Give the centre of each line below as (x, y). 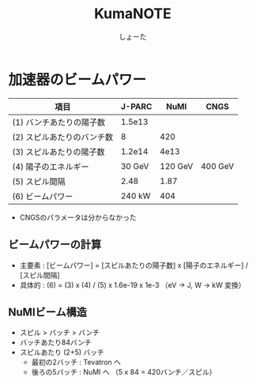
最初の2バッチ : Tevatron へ (76, 362)
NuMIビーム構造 (47, 312)
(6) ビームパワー (43, 196)
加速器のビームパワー (77, 79)
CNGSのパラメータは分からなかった (78, 217)
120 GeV (177, 166)
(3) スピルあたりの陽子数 (58, 152)
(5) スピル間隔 (39, 181)
